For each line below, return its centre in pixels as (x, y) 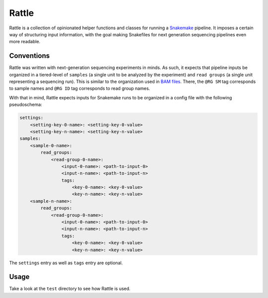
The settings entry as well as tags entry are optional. (66, 263)
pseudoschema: (26, 105)
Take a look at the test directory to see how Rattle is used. (70, 289)
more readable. (25, 42)
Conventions (30, 56)
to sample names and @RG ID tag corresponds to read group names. (80, 88)
